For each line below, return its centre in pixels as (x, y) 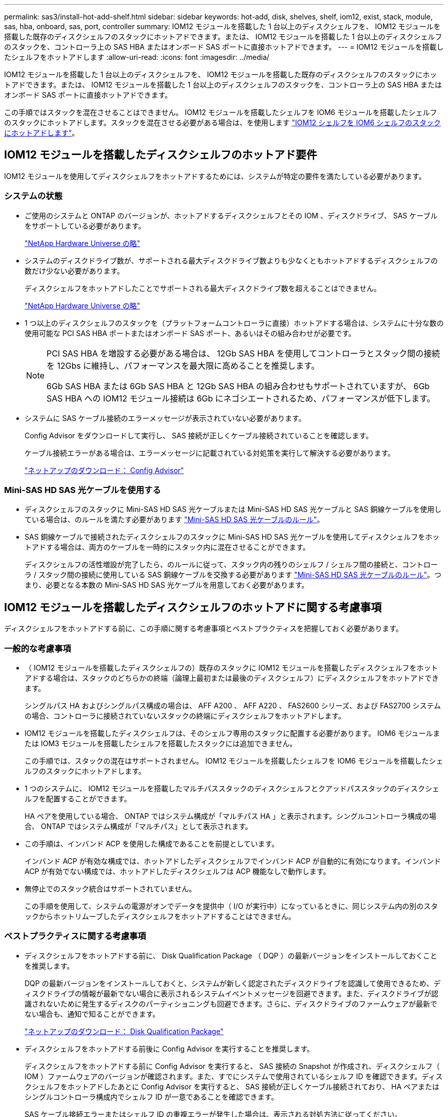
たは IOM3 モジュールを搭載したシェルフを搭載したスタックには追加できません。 (161, 743)
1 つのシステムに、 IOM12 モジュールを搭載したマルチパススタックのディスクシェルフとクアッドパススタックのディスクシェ (232, 788)
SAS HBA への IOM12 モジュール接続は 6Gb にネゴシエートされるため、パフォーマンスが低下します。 (241, 398)
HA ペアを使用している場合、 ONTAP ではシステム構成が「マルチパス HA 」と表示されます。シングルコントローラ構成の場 (230, 816)
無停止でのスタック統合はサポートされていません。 (110, 888)
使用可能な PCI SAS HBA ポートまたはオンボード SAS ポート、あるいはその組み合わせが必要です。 (190, 333)
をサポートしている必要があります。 (85, 226)
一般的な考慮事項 (38, 648)
